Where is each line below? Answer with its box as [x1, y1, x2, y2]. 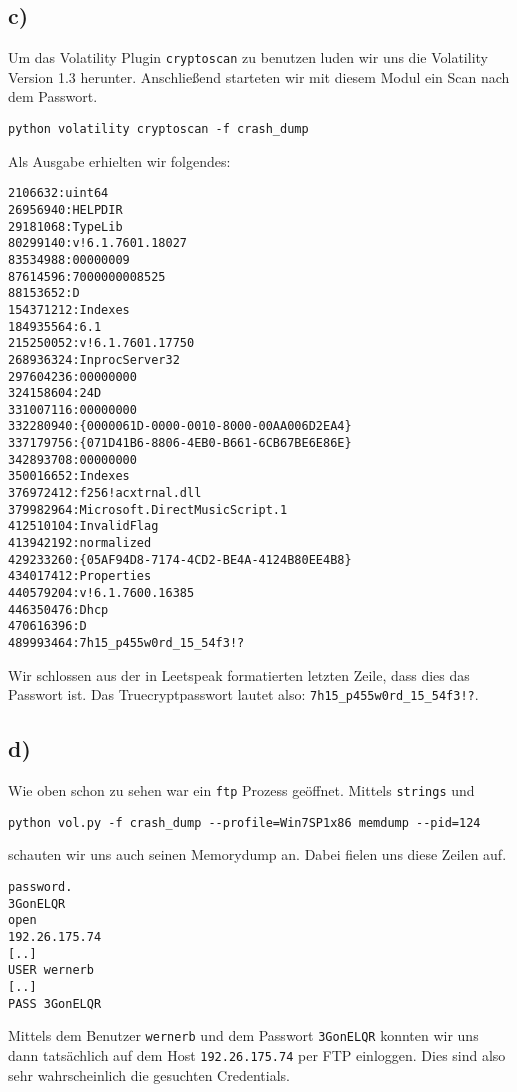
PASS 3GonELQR [8, 996, 102, 1011]
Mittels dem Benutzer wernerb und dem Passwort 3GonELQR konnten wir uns [8, 1025, 479, 1046]
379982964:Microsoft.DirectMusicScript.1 [8, 502, 288, 517]
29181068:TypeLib [8, 219, 123, 234]
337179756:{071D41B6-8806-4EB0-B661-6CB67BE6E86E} [8, 436, 352, 451]
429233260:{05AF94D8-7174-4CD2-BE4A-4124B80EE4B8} [8, 552, 352, 567]
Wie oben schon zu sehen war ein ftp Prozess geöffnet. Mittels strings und [8, 780, 475, 801]
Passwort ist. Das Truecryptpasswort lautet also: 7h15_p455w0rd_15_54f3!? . [8, 684, 479, 705]
